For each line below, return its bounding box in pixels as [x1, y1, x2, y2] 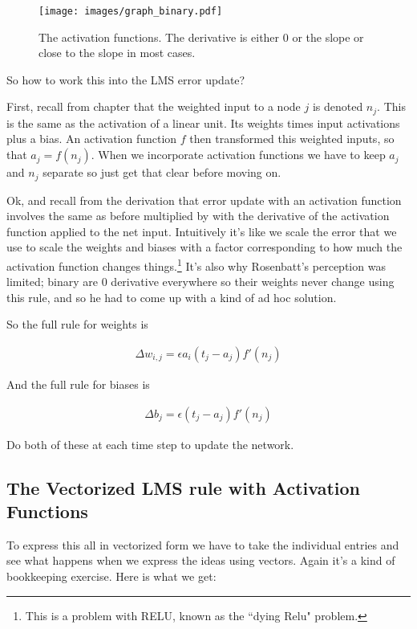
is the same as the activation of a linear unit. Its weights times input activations [6, 114, 400, 131]
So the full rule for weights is [6, 316, 148, 333]
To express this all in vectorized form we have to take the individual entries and [6, 536, 399, 553]
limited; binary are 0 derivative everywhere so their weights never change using [6, 273, 395, 290]
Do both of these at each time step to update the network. [6, 435, 294, 452]
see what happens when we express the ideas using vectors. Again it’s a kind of [6, 552, 395, 569]
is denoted [312, 98, 363, 115]
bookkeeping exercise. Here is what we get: [6, 567, 217, 584]
